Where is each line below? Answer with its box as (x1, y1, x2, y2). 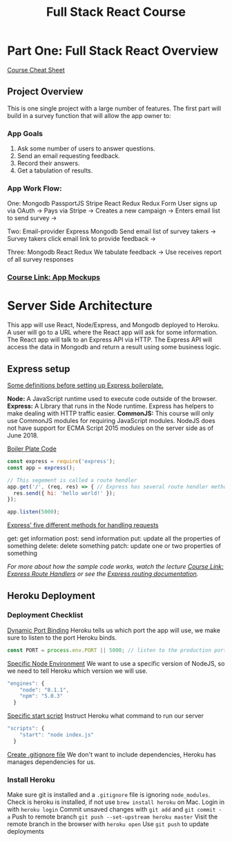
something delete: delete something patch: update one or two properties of (7, 542, 222, 550)
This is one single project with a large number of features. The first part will (7, 104, 222, 112)
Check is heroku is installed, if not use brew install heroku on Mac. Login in (7, 798, 225, 806)
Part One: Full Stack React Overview (7, 43, 219, 59)
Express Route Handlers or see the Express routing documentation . (7, 570, 199, 578)
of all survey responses (7, 255, 74, 264)
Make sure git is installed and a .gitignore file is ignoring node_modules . (7, 791, 211, 799)
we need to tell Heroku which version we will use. (7, 667, 148, 675)
